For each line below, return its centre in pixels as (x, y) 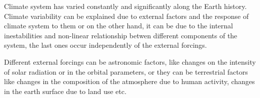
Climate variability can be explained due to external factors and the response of (126, 16)
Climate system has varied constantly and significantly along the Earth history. (125, 6)
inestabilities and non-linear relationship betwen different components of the (121, 35)
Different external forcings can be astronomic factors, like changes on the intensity (130, 61)
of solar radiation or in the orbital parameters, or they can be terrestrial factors (126, 71)
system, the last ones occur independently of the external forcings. (105, 45)
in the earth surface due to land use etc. (65, 91)
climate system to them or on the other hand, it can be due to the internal (118, 26)
